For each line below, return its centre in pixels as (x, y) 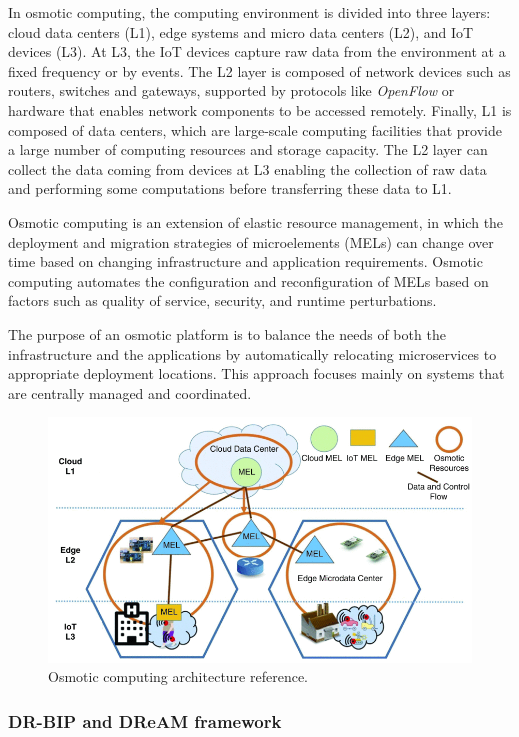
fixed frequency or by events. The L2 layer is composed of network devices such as (259, 70)
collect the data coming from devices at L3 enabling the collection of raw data (247, 168)
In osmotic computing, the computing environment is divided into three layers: (249, 12)
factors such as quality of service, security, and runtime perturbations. (222, 300)
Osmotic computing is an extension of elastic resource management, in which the (256, 221)
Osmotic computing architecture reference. (178, 676)
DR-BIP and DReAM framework (145, 721)
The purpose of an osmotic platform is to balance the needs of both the (227, 333)
